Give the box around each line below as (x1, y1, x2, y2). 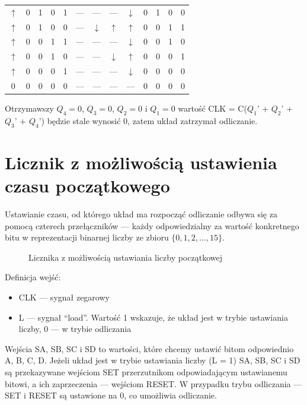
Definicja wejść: (5, 271, 61, 283)
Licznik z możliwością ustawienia (5, 150, 277, 174)
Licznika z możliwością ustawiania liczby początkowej (28, 251, 222, 263)
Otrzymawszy (5, 102, 54, 115)
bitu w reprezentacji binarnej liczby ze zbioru (5, 231, 169, 243)
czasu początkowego (5, 173, 170, 198)
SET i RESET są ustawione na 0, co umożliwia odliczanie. (5, 389, 217, 401)
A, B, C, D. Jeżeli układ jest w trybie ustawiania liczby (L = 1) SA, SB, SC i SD (5, 354, 300, 366)
